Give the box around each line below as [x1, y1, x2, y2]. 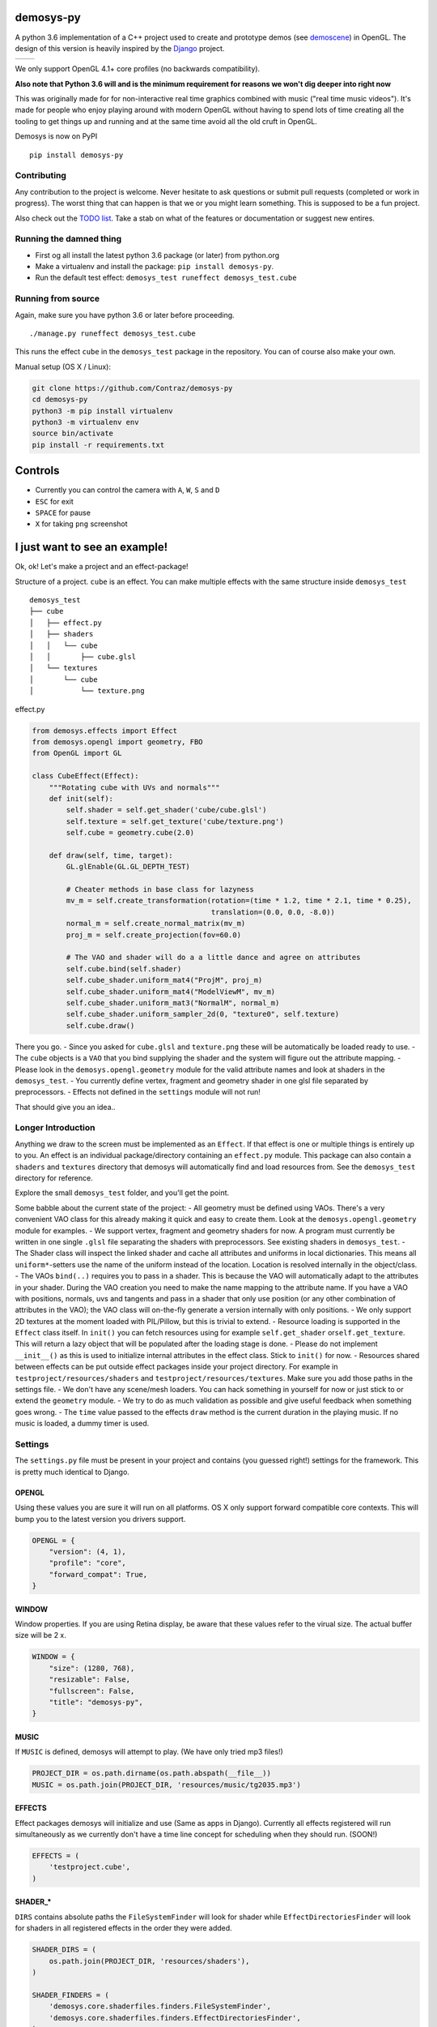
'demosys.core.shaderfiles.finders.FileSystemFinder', [49, 2002, 271, 2011]
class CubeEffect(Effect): [32, 771, 139, 781]
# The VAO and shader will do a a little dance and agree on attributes [66, 953, 361, 962]
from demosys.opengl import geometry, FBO [32, 737, 203, 746]
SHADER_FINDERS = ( [32, 1991, 109, 1999]
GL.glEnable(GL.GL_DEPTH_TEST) [66, 862, 190, 872]
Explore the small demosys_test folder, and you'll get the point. [15, 1188, 230, 1198]
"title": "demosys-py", [49, 1697, 143, 1707]
